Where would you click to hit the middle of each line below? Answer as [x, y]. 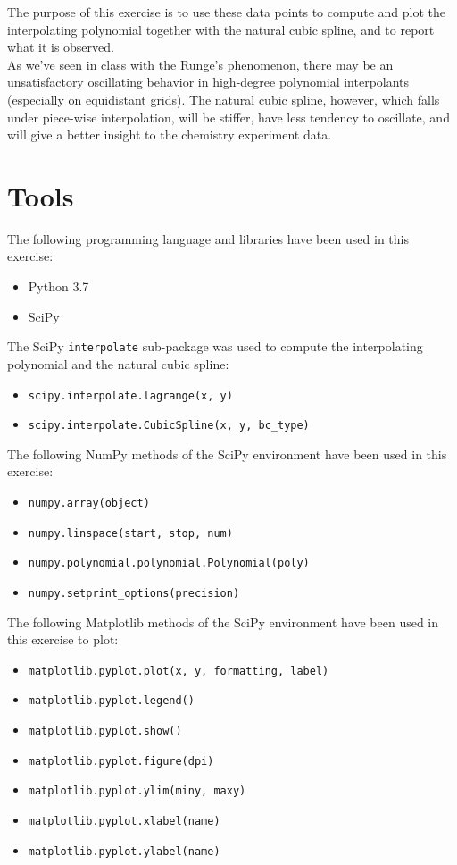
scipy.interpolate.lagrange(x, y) [130, 395]
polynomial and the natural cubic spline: [118, 363]
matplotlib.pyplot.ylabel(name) [124, 851]
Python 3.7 [58, 286]
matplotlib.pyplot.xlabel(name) [124, 822]
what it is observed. [61, 47]
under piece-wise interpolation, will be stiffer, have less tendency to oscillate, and [228, 117]
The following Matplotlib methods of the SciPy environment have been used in [223, 621]
